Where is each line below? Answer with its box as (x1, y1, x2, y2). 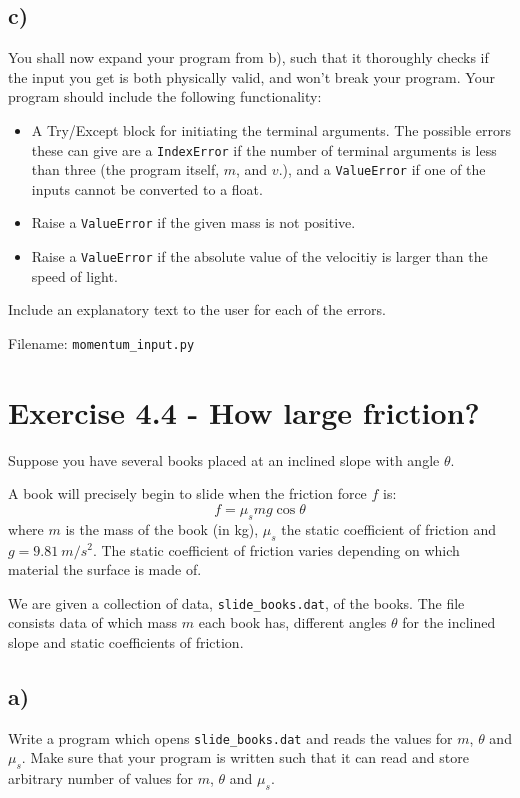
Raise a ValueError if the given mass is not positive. (31, 212, 356, 233)
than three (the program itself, (31, 159, 220, 180)
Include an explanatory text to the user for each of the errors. (8, 299, 386, 320)
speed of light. (31, 265, 118, 286)
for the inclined (402, 612, 496, 633)
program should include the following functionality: (8, 86, 322, 107)
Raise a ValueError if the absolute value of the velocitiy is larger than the (31, 246, 488, 267)
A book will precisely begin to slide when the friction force (8, 483, 367, 504)
